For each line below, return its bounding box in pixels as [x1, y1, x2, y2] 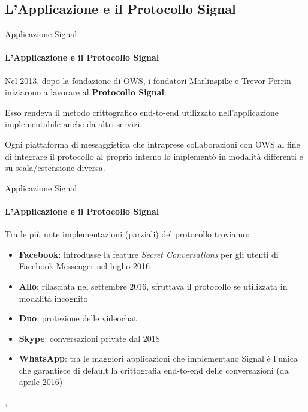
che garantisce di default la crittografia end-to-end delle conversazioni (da [19, 363, 289, 376]
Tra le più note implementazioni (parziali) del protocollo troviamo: [5, 228, 250, 240]
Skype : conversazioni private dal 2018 [19, 332, 160, 344]
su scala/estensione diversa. [5, 161, 105, 174]
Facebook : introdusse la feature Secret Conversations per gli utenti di [19, 248, 279, 260]
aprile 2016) [19, 375, 63, 388]
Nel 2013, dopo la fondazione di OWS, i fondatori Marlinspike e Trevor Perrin [5, 74, 291, 86]
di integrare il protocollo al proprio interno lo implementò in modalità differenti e [5, 149, 303, 162]
